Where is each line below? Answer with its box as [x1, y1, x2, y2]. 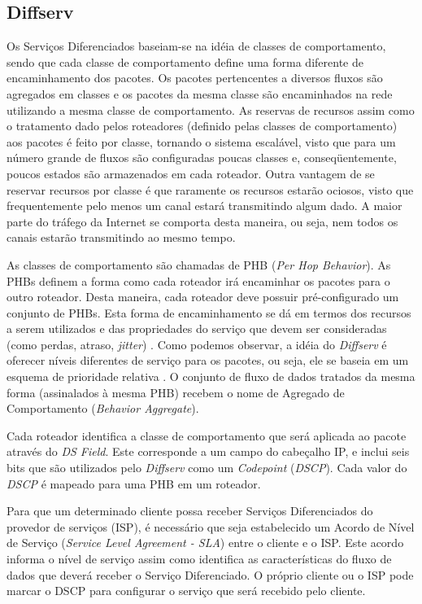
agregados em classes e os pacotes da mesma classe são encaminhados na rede [7, 85, 393, 102]
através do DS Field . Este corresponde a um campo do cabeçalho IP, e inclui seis [7, 443, 410, 460]
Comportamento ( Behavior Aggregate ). [7, 400, 199, 417]
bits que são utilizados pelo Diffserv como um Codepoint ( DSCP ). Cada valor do [7, 459, 407, 476]
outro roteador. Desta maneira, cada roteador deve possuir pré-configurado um [7, 288, 399, 305]
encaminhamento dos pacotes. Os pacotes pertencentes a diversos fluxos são [7, 69, 383, 86]
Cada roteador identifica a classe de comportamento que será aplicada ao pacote [7, 427, 407, 444]
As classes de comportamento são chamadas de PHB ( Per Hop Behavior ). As [7, 256, 391, 273]
